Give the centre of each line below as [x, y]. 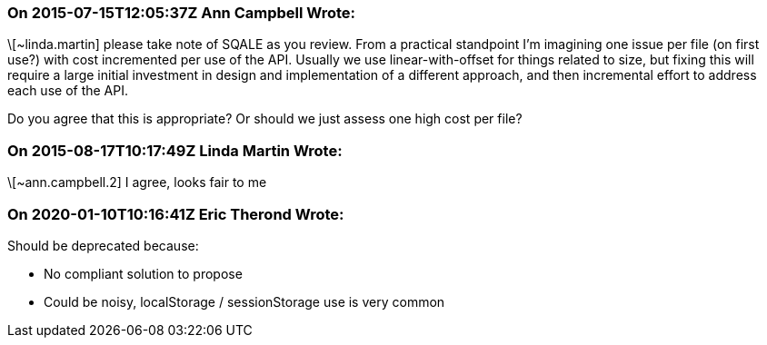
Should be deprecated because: [103, 245]
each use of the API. [68, 91]
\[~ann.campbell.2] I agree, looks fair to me [137, 182]
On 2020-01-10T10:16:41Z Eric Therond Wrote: [176, 214]
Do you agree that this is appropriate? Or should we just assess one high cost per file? [265, 119]
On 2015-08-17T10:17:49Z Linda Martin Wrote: [175, 150]
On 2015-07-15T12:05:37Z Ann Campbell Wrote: [182, 13]
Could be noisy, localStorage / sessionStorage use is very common [244, 301]
